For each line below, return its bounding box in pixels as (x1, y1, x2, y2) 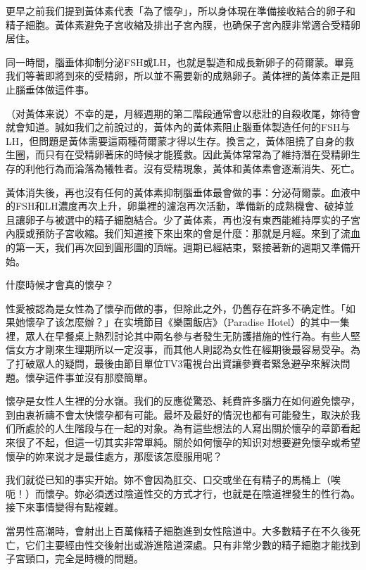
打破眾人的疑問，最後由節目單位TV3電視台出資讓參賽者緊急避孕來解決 (15, 356, 341, 371)
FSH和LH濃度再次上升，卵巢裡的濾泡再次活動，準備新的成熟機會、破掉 (15, 198, 344, 213)
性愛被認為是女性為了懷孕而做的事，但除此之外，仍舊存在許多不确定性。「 (6, 300, 346, 315)
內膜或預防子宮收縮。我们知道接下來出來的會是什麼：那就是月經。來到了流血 (6, 226, 360, 241)
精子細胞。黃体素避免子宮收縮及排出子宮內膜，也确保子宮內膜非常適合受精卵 (6, 17, 360, 32)
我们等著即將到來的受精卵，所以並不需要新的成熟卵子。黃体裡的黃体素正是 (6, 68, 351, 83)
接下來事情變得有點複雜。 (6, 500, 124, 514)
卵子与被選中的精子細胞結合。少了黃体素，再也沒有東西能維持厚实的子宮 (25, 212, 360, 227)
